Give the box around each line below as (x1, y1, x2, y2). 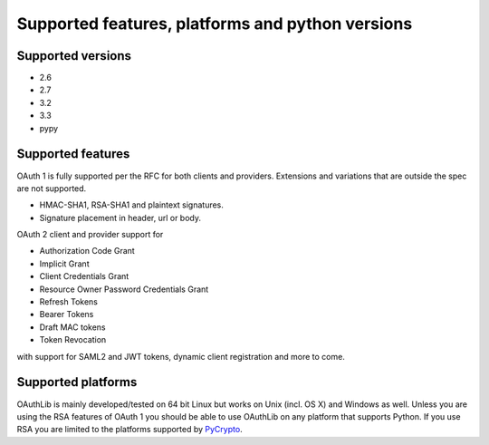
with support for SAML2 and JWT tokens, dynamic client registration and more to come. (16, 351, 346, 362)
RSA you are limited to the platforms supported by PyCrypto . (16, 424, 244, 435)
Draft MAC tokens (39, 322, 106, 333)
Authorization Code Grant (39, 246, 135, 256)
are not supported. (16, 182, 87, 194)
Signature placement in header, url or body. (39, 212, 202, 223)
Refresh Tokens (39, 296, 99, 307)
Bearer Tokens (39, 309, 94, 320)
